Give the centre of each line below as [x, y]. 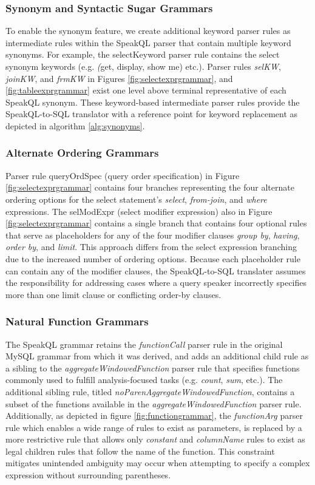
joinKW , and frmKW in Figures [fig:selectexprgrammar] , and [119, 78]
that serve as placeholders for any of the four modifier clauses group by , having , [153, 235]
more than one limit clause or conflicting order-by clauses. [113, 294]
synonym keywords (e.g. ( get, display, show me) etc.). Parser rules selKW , [143, 66]
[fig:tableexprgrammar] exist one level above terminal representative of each [146, 90]
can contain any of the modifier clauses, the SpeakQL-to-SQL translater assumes [156, 270]
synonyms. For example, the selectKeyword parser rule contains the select [143, 54]
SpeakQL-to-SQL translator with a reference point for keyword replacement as [152, 114]
